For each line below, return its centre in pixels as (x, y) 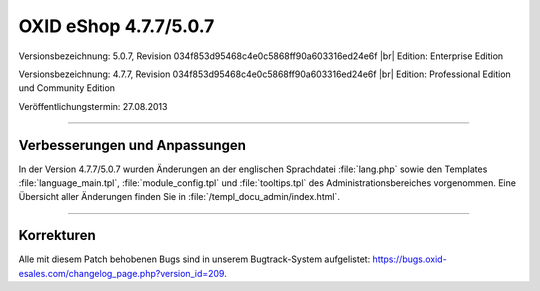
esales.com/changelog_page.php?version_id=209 (121, 273)
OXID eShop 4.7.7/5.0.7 (116, 26)
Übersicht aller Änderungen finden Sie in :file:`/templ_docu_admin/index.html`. (179, 197)
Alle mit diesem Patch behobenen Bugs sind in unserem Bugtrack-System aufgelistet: (194, 259)
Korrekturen (57, 235)
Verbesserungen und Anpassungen (132, 145)
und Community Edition (66, 88)
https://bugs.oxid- (409, 259)
